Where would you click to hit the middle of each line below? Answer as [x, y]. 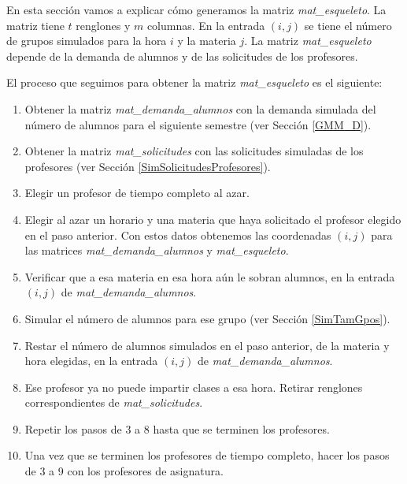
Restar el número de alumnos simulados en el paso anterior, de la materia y [207, 345]
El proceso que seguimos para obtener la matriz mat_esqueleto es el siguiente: [194, 82]
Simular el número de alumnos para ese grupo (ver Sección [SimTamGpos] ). [207, 318]
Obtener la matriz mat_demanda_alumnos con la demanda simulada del [200, 108]
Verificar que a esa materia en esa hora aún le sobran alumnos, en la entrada [210, 276]
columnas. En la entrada [206, 25]
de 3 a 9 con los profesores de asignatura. [124, 471]
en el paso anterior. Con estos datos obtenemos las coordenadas [178, 235]
